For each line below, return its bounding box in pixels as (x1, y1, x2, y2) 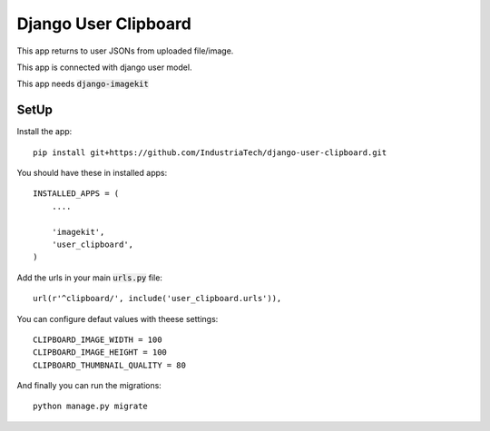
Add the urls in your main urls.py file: (16, 272, 163, 283)
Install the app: (16, 126, 73, 137)
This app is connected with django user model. (16, 62, 192, 73)
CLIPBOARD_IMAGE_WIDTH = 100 (33, 334, 162, 345)
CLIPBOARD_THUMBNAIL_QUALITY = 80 (33, 359, 186, 370)
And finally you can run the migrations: (16, 380, 162, 391)
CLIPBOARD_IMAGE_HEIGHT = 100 (33, 348, 168, 358)
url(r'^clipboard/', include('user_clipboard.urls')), (33, 293, 282, 304)
